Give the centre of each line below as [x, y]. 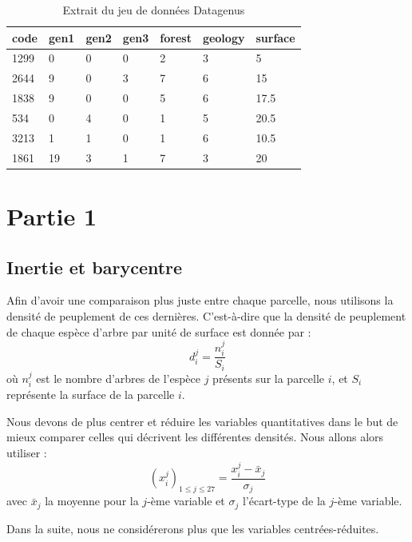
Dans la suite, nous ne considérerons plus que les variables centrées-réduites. [193, 528]
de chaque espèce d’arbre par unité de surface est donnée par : [159, 331]
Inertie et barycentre [95, 267]
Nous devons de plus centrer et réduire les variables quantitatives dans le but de [202, 421]
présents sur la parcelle [269, 378]
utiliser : [27, 453]
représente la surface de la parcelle [91, 395]
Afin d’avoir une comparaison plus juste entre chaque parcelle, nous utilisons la [200, 300]
